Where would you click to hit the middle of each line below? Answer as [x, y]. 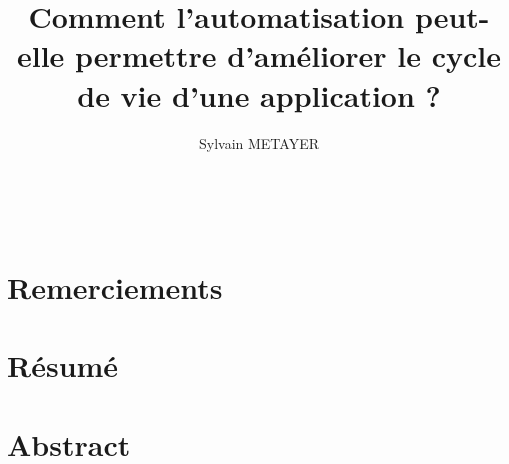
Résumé [63, 365]
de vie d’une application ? [259, 94]
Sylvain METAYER [258, 142]
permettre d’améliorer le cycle [288, 55]
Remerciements [115, 286]
